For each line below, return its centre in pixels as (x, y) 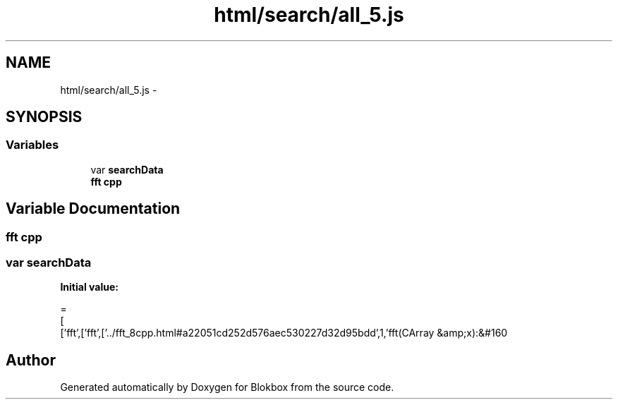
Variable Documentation (93, 209)
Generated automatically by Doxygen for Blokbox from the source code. (227, 387)
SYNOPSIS (44, 117)
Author (31, 360)
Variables (32, 145)
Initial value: (89, 287)
